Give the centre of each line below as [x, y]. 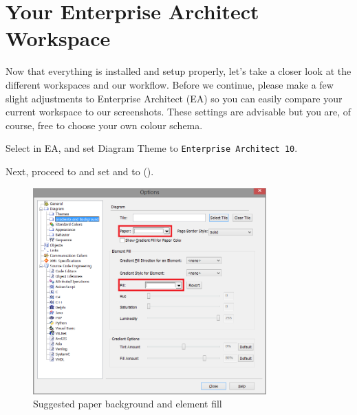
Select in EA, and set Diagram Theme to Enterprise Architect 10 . [152, 148]
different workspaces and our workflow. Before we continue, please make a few [170, 84]
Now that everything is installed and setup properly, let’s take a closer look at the [178, 71]
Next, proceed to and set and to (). [80, 171]
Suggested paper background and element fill [128, 404]
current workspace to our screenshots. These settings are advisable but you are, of [178, 112]
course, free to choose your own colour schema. [104, 125]
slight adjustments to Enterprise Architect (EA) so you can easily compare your [174, 98]
